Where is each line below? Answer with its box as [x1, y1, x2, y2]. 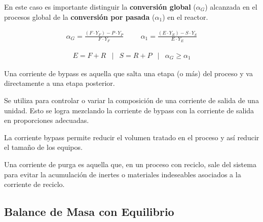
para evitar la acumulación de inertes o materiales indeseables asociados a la [4, 169, 241, 179]
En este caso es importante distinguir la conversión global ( [4, 2, 196, 12]
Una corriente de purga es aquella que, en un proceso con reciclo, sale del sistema [4, 158, 256, 169]
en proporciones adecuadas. [4, 115, 89, 125]
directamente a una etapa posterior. [4, 78, 115, 88]
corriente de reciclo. [4, 179, 65, 189]
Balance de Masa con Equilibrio [4, 204, 174, 219]
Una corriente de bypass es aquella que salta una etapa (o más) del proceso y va [4, 68, 253, 78]
